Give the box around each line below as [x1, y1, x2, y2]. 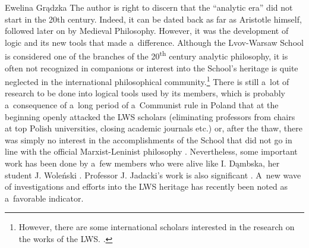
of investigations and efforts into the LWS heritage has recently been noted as [5, 180, 288, 193]
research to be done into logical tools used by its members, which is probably [5, 87, 285, 99]
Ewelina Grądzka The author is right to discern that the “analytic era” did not [5, 1, 293, 13]
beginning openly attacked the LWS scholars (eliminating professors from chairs [5, 110, 295, 123]
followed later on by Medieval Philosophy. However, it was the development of [5, 24, 289, 37]
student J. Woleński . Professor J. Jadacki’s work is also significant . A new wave [5, 168, 301, 181]
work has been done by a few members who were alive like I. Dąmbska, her [5, 157, 280, 169]
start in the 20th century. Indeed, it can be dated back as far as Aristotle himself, [5, 12, 302, 25]
